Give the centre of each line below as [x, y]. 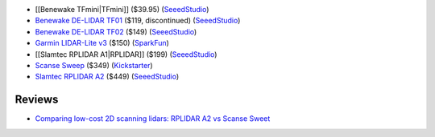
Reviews [37, 100]
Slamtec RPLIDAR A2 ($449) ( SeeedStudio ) [107, 77]
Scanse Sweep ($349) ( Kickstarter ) [94, 65]
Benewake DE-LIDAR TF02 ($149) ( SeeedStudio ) [116, 31]
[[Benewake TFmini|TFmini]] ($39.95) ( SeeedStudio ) [122, 9]
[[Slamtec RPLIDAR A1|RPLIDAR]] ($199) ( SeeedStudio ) [126, 54]
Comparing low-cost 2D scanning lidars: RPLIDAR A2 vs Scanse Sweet [153, 119]
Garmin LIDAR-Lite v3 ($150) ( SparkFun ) [102, 43]
